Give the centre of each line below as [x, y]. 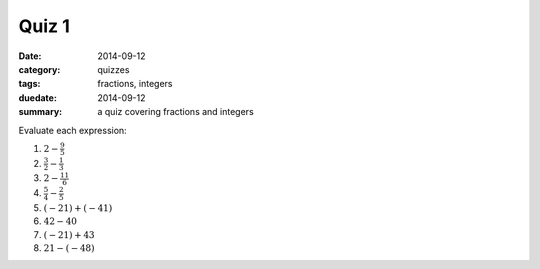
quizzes [113, 69]
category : [39, 69]
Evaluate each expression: [72, 130]
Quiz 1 [44, 26]
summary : [40, 112]
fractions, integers [135, 84]
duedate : [37, 97]
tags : [29, 84]
